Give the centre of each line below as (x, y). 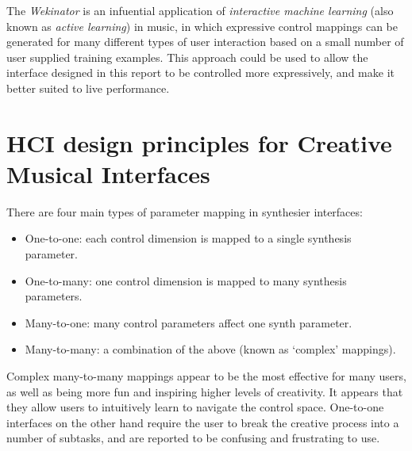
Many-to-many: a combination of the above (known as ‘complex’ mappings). (210, 349)
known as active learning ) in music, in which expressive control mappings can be (202, 26)
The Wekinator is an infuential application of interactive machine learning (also (200, 10)
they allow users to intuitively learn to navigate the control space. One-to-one (195, 407)
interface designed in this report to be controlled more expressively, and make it (200, 73)
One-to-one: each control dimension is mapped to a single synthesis (188, 238)
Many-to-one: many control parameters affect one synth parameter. (189, 322)
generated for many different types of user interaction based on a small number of (205, 42)
